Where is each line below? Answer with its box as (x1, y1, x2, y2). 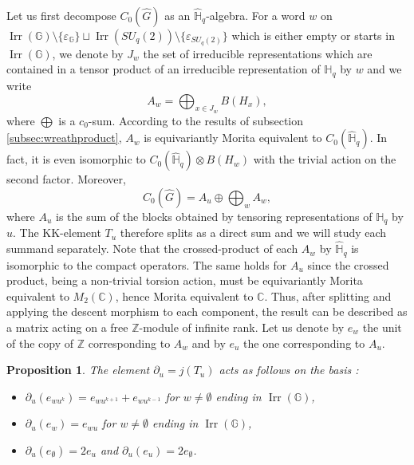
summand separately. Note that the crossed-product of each (6, 240, 298, 257)
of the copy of (6, 334, 73, 351)
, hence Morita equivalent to (115, 287, 254, 304)
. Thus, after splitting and (264, 287, 392, 304)
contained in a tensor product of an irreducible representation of (6, 61, 321, 77)
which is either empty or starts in (231, 27, 395, 43)
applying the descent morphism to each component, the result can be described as (6, 303, 408, 320)
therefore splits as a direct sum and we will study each (120, 224, 387, 241)
